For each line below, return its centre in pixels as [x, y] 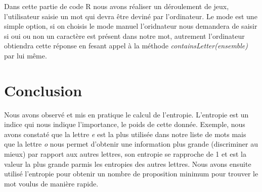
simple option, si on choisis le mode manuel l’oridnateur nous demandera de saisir [131, 26]
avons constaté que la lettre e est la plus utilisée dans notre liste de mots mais [125, 134]
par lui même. [26, 55]
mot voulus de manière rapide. [51, 183]
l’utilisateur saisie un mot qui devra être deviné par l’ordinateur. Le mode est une [131, 16]
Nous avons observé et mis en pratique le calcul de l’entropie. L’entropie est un [126, 114]
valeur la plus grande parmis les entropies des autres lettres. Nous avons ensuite [128, 164]
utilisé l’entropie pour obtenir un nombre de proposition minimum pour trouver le [131, 174]
